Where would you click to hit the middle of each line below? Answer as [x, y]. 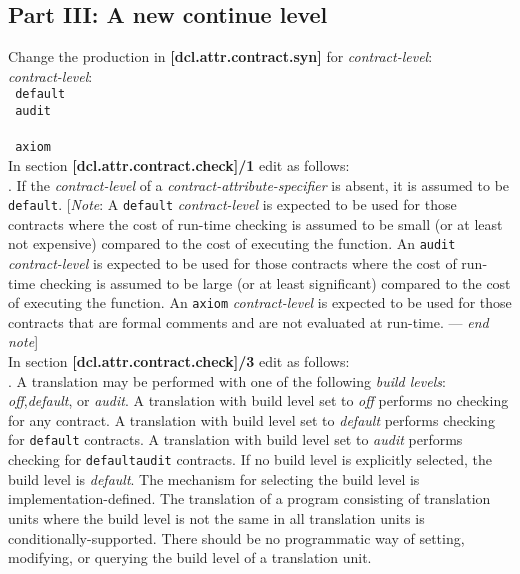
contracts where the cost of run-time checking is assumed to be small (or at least [255, 223]
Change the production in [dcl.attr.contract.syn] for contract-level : [220, 56]
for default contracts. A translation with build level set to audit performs [235, 439]
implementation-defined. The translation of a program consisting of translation [249, 498]
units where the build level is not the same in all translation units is [216, 517]
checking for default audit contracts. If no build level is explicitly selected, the [250, 459]
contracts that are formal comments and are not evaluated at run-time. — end [248, 321]
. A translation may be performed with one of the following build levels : [227, 380]
